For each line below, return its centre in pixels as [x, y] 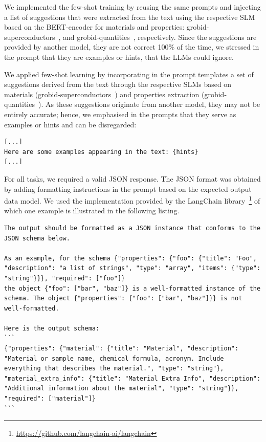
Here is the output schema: [52, 328]
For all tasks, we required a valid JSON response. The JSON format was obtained [132, 178]
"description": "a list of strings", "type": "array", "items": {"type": [132, 268]
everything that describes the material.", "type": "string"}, [114, 369]
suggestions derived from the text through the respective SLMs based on [118, 84]
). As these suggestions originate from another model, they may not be [149, 104]
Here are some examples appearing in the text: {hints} [101, 152]
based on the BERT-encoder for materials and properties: [94, 27]
